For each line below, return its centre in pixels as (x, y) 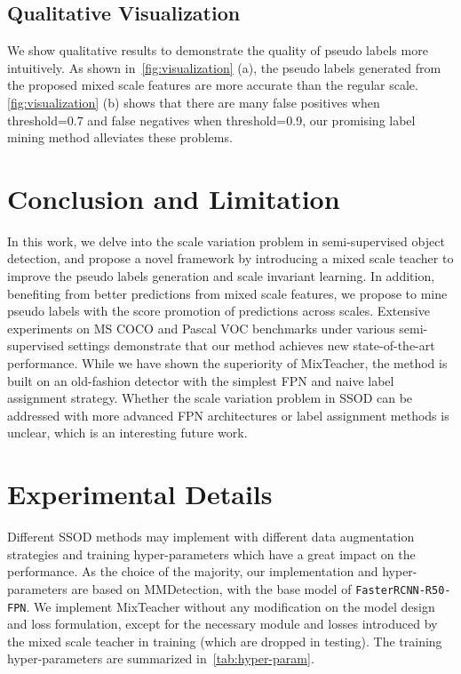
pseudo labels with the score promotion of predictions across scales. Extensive (219, 311)
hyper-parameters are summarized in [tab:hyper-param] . (161, 658)
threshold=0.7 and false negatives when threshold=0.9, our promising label (211, 120)
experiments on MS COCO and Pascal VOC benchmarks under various (201, 328)
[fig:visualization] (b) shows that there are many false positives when (194, 102)
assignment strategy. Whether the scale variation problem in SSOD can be (210, 398)
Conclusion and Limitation (174, 198)
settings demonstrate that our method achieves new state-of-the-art (251, 345)
